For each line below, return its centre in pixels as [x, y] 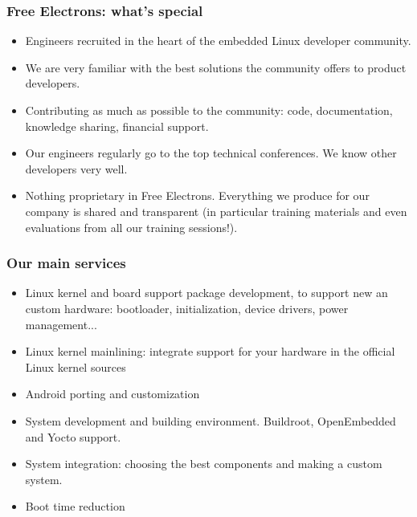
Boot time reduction [75, 506]
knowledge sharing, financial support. [117, 126]
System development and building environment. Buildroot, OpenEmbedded [211, 420]
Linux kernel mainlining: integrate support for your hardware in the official [210, 351]
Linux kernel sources [76, 366]
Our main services [66, 263]
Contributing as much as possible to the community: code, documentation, [209, 110]
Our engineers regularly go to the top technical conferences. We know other [211, 153]
